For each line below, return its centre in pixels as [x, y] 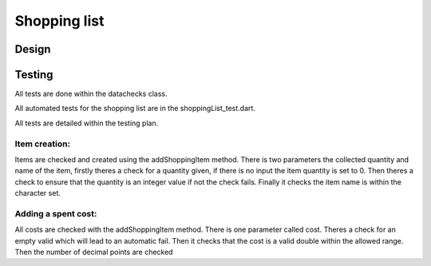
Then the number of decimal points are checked [94, 252]
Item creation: [43, 144]
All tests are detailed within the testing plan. [87, 123]
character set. [38, 193]
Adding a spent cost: [56, 213]
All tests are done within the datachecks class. [91, 94]
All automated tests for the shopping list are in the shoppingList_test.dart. [135, 109]
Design [33, 49]
